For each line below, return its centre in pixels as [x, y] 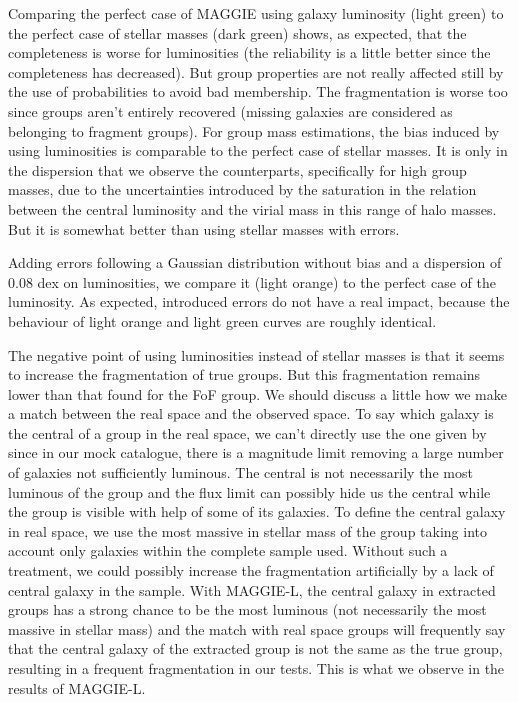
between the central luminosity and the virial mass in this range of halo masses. [252, 208]
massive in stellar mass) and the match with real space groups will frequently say [257, 628]
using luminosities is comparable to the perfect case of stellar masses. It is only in [258, 150]
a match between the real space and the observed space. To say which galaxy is [251, 413]
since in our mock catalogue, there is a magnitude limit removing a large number [256, 452]
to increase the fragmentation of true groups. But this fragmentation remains [244, 374]
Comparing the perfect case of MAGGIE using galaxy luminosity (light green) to [256, 13]
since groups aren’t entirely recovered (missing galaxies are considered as [230, 110]
